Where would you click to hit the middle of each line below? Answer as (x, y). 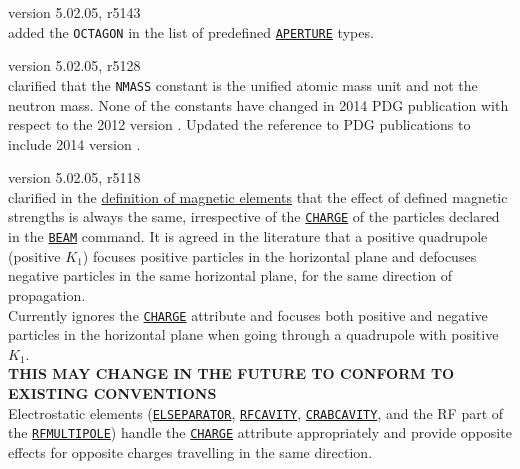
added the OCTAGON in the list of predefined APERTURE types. (191, 31)
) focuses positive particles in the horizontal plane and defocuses (279, 255)
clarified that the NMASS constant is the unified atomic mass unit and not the (243, 84)
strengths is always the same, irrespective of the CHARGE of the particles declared (254, 216)
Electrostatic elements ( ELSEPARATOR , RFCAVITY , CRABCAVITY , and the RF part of (256, 412)
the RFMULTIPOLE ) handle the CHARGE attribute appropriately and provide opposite (260, 432)
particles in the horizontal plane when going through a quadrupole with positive (253, 334)
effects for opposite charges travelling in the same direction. (190, 451)
